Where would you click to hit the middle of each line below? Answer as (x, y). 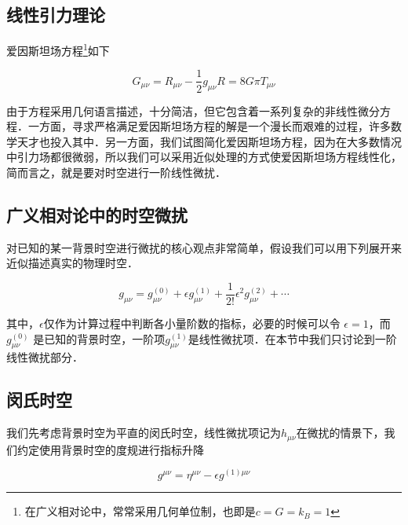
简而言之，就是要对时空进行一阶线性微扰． (116, 172)
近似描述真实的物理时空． (72, 263)
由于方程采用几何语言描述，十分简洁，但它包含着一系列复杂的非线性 (182, 110)
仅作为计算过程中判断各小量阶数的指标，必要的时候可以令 (192, 323)
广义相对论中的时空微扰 (97, 214)
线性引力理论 (56, 15)
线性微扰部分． (45, 357)
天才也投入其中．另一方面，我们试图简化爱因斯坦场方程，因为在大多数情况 (209, 141)
